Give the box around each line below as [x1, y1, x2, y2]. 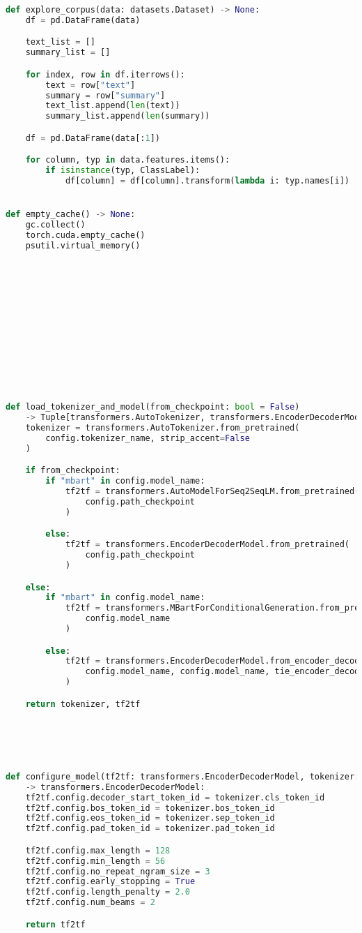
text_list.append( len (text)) [45, 100, 180, 111]
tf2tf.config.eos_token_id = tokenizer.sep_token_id [25, 813, 275, 823]
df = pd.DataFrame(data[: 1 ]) [25, 133, 160, 143]
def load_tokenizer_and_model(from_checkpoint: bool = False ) [6, 402, 300, 412]
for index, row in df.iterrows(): [25, 69, 185, 80]
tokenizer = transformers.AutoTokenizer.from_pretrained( [25, 423, 300, 433]
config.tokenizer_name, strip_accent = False [45, 433, 250, 443]
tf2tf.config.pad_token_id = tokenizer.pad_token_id [25, 823, 275, 834]
